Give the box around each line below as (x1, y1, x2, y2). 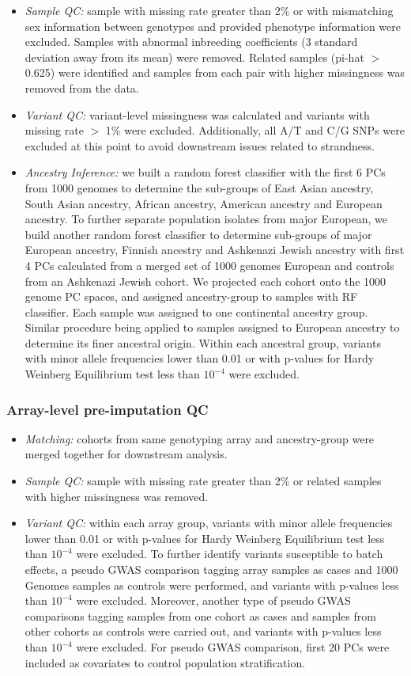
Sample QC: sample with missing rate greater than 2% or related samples (25, 473, 382, 489)
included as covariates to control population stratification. (25, 654, 306, 670)
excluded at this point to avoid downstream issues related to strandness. (25, 137, 375, 154)
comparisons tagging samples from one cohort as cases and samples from (25, 607, 376, 624)
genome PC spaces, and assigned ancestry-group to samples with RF (25, 288, 358, 305)
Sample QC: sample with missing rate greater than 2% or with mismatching (25, 2, 394, 18)
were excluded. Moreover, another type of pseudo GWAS (76, 592, 351, 609)
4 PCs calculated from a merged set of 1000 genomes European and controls (25, 256, 394, 273)
